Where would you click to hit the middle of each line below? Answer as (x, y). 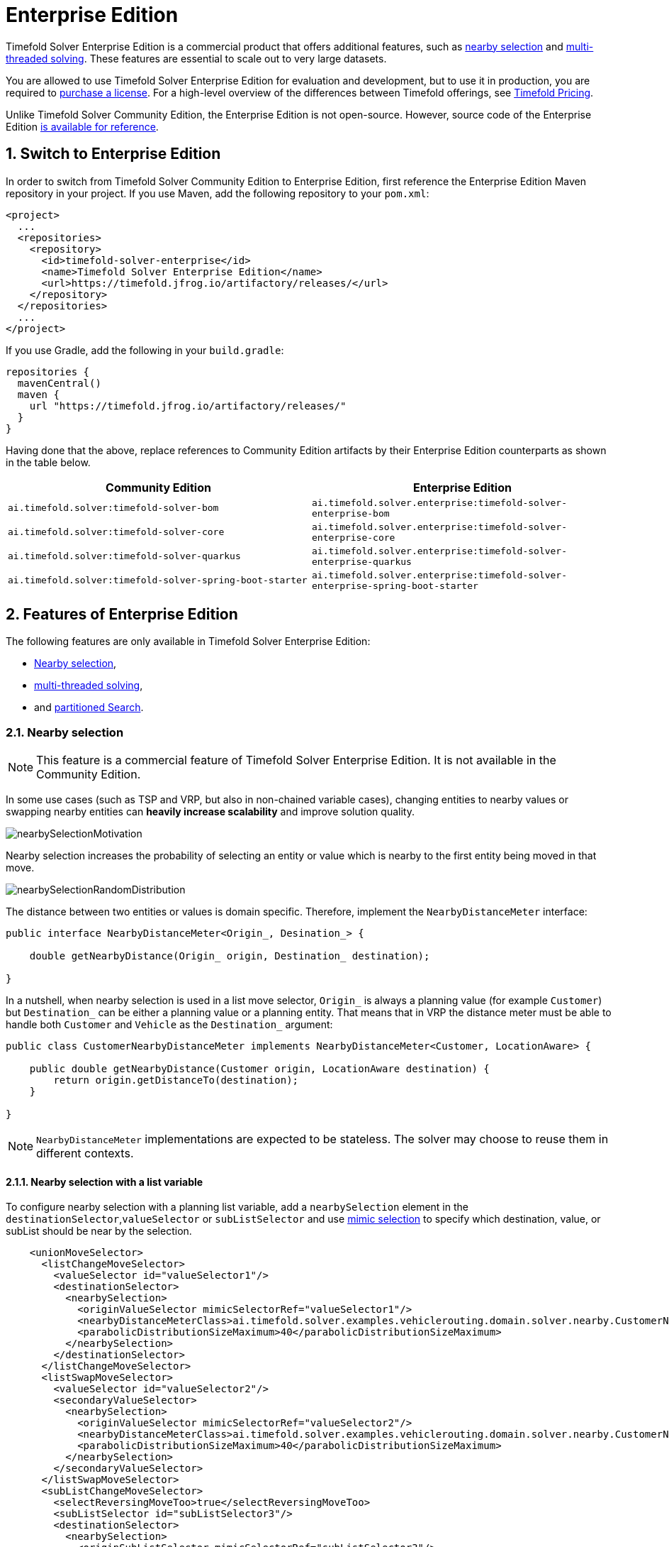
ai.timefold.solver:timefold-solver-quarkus (124, 556)
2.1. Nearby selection (65, 732)
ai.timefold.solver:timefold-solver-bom (113, 508)
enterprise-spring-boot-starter (395, 585)
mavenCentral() (59, 383)
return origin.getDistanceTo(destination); (176, 1080)
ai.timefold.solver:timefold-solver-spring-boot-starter (158, 580)
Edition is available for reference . (82, 126)
